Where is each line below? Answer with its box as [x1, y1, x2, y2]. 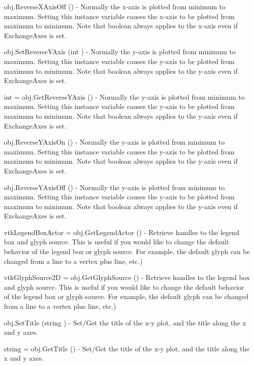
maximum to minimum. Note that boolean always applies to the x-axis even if [4, 21, 238, 31]
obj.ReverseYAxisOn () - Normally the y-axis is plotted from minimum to [4, 137, 225, 147]
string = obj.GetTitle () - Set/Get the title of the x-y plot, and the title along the [4, 343, 250, 353]
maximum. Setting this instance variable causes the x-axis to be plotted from [4, 11, 235, 21]
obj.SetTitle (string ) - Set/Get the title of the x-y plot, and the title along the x [4, 317, 246, 327]
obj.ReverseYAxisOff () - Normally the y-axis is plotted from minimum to [4, 182, 225, 192]
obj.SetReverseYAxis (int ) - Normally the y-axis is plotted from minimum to [4, 46, 235, 57]
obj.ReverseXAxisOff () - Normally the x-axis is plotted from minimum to [4, 1, 226, 11]
